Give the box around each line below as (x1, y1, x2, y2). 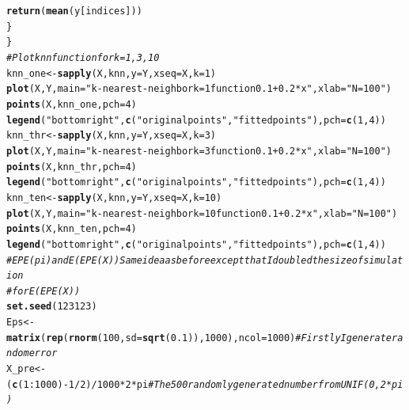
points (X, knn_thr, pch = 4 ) (6, 161, 137, 173)
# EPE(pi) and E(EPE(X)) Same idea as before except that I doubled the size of (6, 254, 364, 266)
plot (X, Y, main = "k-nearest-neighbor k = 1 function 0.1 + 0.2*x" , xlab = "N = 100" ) (6, 83, 392, 95)
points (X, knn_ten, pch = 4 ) (6, 223, 137, 235)
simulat (363, 254, 403, 266)
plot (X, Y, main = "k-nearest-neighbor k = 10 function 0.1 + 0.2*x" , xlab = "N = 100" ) (6, 207, 398, 219)
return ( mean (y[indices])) (6, 6, 142, 17)
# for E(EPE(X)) (6, 285, 81, 297)
